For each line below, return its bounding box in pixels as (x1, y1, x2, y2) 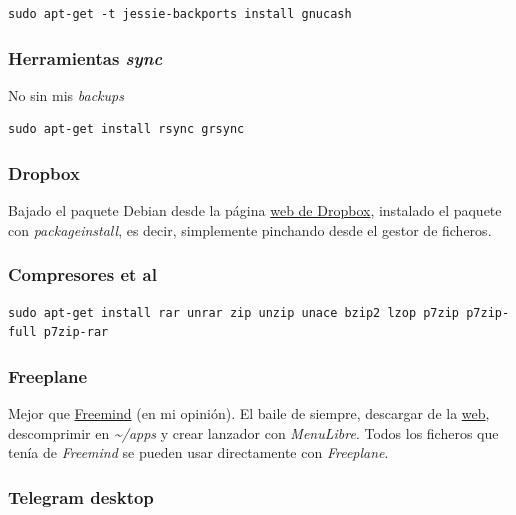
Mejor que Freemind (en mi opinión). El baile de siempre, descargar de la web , (8, 403, 490, 424)
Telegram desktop (8, 484, 154, 509)
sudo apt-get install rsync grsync (8, 122, 245, 137)
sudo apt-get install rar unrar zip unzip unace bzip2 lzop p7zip (8, 305, 460, 320)
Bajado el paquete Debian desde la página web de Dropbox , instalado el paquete (8, 200, 502, 221)
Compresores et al (8, 262, 157, 287)
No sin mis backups (8, 84, 124, 105)
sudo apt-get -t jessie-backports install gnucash (8, 7, 352, 21)
